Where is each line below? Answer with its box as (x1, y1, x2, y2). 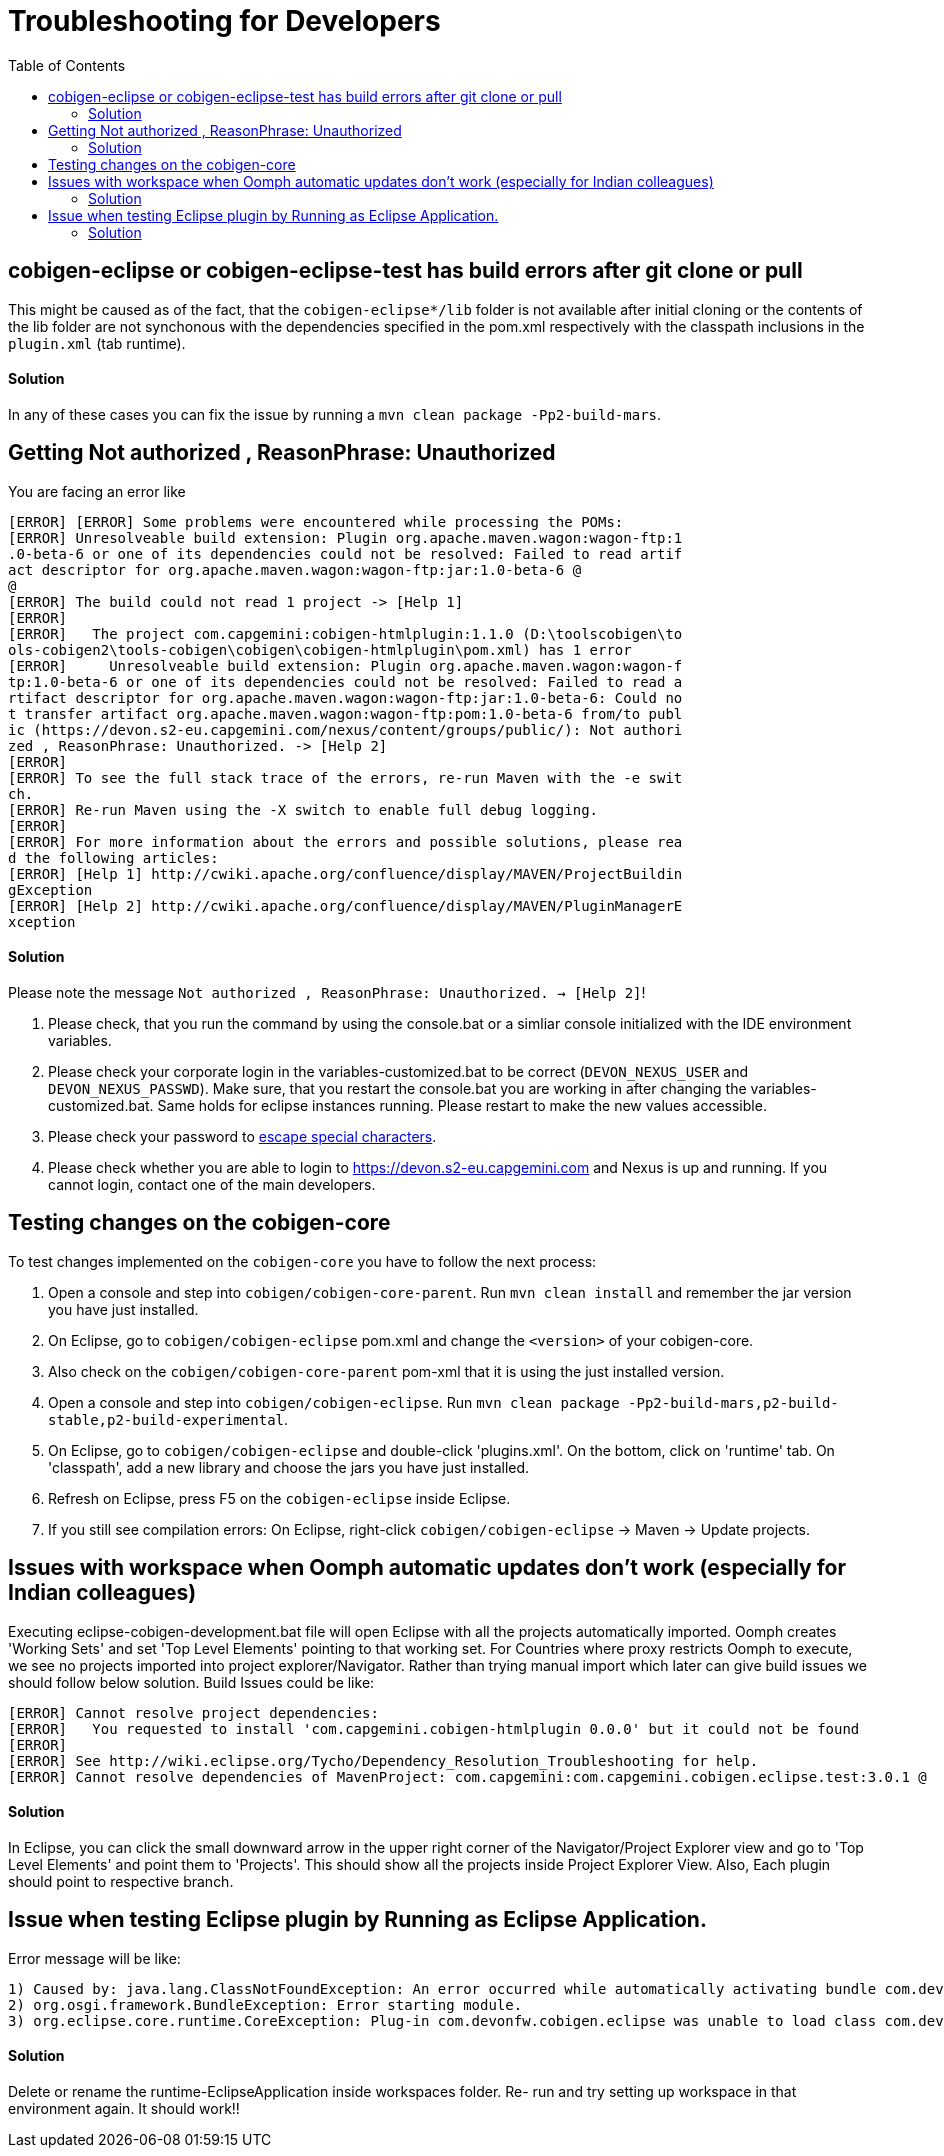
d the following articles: (8, 849, 219, 866)
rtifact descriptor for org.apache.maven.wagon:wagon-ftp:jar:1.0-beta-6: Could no (8, 689, 683, 706)
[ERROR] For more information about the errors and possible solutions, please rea (8, 833, 683, 850)
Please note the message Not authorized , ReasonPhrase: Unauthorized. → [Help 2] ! (8, 983, 646, 1001)
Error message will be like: (8, 1949, 181, 1967)
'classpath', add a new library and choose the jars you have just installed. (48, 1458, 530, 1476)
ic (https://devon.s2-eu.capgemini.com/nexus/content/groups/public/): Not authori (8, 721, 683, 738)
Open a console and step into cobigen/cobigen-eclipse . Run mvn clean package (48, 1393, 620, 1411)
